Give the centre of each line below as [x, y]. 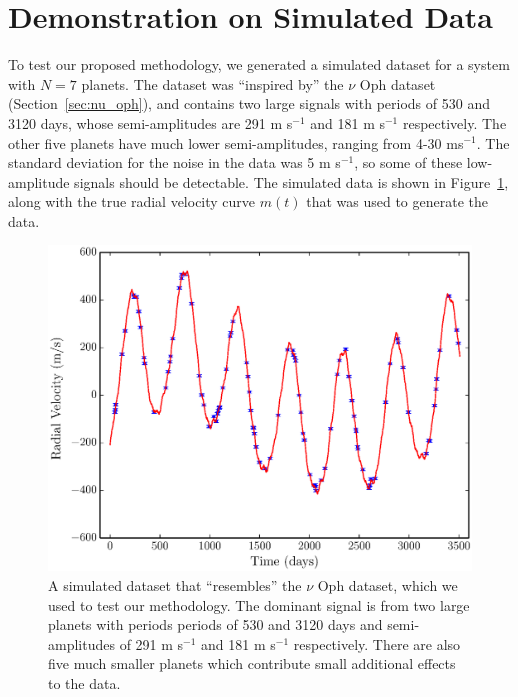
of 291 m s [151, 643]
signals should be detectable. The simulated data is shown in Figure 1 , [291, 181]
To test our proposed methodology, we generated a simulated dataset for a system [259, 64]
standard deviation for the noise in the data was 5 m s [174, 162]
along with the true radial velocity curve [132, 201]
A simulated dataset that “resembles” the [175, 584]
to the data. [84, 682]
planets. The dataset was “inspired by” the [212, 83]
